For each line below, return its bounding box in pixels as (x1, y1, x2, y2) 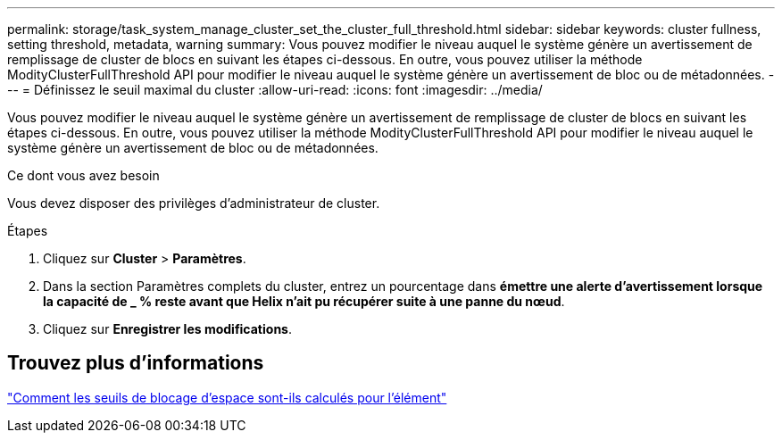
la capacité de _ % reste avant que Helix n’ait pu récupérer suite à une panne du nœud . (43, 294, 565, 309)
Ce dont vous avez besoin (7, 168, 160, 183)
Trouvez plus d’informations (7, 352, 264, 375)
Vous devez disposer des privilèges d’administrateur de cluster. (7, 195, 380, 211)
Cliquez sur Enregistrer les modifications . (43, 321, 292, 336)
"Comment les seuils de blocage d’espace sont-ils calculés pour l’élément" (7, 389, 447, 405)
